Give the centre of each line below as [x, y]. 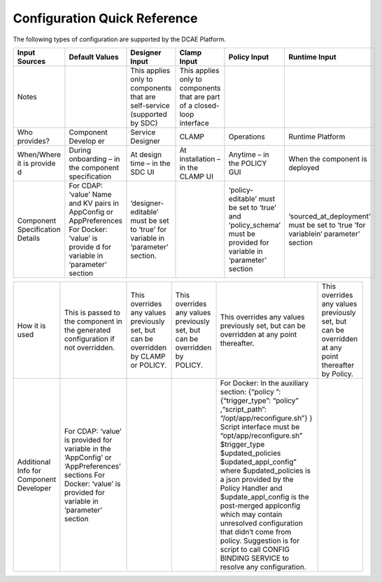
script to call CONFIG [255, 549]
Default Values [94, 57]
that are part [200, 97]
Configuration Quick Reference [105, 18]
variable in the [87, 448]
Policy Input [249, 57]
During [80, 150]
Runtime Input [312, 57]
